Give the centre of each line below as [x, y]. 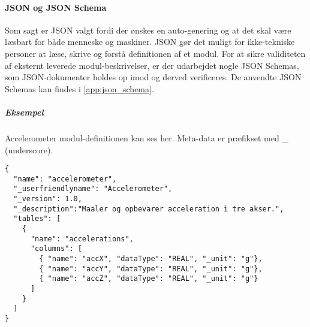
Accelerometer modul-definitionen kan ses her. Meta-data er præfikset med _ [147, 137]
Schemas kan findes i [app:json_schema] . [79, 88]
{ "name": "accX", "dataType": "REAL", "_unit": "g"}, [151, 259]
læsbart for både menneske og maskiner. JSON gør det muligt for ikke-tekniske [150, 42]
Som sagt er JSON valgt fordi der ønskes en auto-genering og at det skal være [148, 30]
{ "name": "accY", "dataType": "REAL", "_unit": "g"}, [151, 269]
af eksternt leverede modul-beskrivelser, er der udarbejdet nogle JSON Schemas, [152, 65]
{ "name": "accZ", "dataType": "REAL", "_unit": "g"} [149, 279]
